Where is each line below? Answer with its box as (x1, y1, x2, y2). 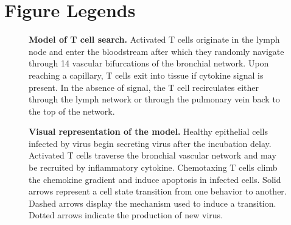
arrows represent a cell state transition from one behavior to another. (29, 185, 287, 198)
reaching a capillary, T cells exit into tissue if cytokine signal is (29, 68, 264, 81)
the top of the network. (29, 104, 115, 117)
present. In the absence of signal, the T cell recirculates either (29, 80, 259, 93)
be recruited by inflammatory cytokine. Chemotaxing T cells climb (29, 161, 278, 174)
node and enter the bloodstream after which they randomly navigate (29, 45, 284, 57)
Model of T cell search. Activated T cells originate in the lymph (29, 33, 280, 46)
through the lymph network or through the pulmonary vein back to (29, 93, 280, 105)
